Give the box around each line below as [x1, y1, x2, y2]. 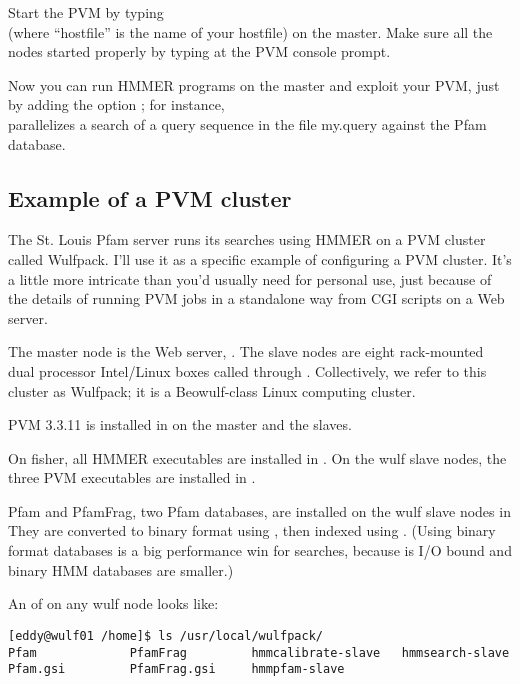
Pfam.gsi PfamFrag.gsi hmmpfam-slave [8, 662, 345, 677]
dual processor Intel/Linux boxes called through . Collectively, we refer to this [8, 360, 487, 381]
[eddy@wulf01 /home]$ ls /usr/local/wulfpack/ [8, 628, 323, 643]
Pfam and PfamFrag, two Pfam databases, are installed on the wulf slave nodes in [8, 500, 511, 521]
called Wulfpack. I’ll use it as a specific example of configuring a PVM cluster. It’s [8, 248, 512, 269]
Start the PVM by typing [8, 2, 164, 22]
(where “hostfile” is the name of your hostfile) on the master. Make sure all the [8, 21, 493, 42]
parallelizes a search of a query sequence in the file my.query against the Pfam [8, 113, 487, 134]
